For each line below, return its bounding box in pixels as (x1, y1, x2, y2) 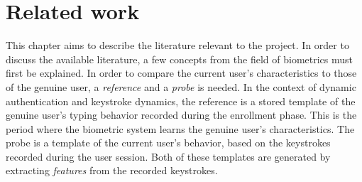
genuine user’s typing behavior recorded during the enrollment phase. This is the (6, 107, 357, 122)
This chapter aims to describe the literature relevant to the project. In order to (6, 38, 349, 53)
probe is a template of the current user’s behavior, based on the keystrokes (6, 135, 331, 150)
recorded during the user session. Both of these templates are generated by (6, 149, 331, 164)
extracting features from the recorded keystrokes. (6, 163, 218, 178)
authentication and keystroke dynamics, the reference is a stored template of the (6, 93, 356, 108)
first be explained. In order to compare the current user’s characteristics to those (6, 65, 357, 80)
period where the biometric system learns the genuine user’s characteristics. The (6, 121, 355, 136)
